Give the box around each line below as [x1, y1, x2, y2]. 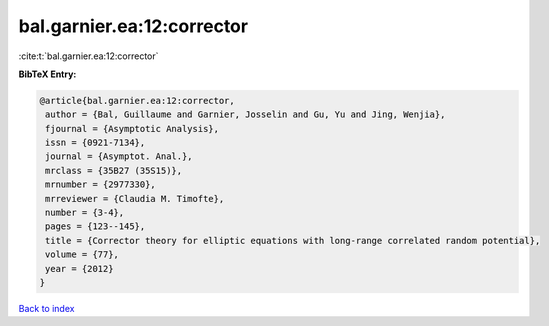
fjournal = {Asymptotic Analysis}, [45, 123, 220, 134]
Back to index [18, 302, 75, 314]
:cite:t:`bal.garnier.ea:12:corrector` [18, 50, 159, 62]
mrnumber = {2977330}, [45, 179, 157, 190]
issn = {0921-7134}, [45, 137, 146, 149]
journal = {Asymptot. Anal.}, [45, 151, 194, 162]
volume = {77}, [45, 249, 120, 260]
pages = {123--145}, [45, 221, 146, 232]
